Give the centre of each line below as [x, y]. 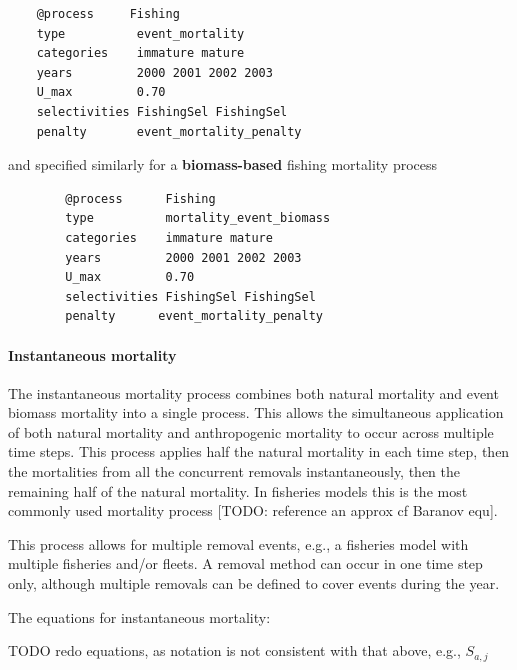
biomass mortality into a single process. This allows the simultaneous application [256, 412]
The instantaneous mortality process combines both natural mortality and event [253, 392]
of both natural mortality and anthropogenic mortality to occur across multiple [251, 431]
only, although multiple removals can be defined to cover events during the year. [254, 583]
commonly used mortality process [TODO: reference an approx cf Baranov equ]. [253, 510]
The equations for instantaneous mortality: [139, 616]
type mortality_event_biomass [198, 218]
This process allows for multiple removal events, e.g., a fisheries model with [238, 543]
